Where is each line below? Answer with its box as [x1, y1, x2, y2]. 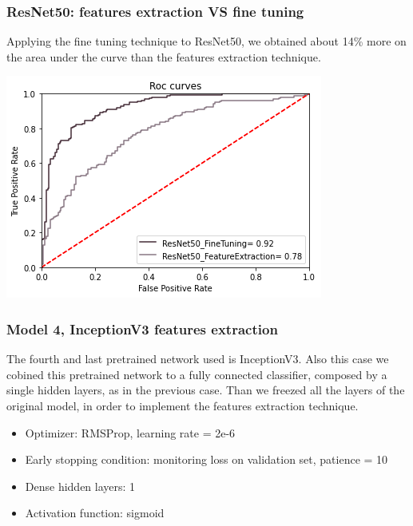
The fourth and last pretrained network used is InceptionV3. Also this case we [6, 350, 389, 367]
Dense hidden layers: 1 [25, 477, 136, 494]
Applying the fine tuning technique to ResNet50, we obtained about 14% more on [6, 33, 407, 49]
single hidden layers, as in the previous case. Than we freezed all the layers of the [6, 382, 405, 398]
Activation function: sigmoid [25, 504, 165, 521]
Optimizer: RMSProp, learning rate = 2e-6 [25, 424, 236, 441]
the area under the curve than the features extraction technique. [6, 48, 321, 65]
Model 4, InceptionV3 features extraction [6, 318, 278, 338]
